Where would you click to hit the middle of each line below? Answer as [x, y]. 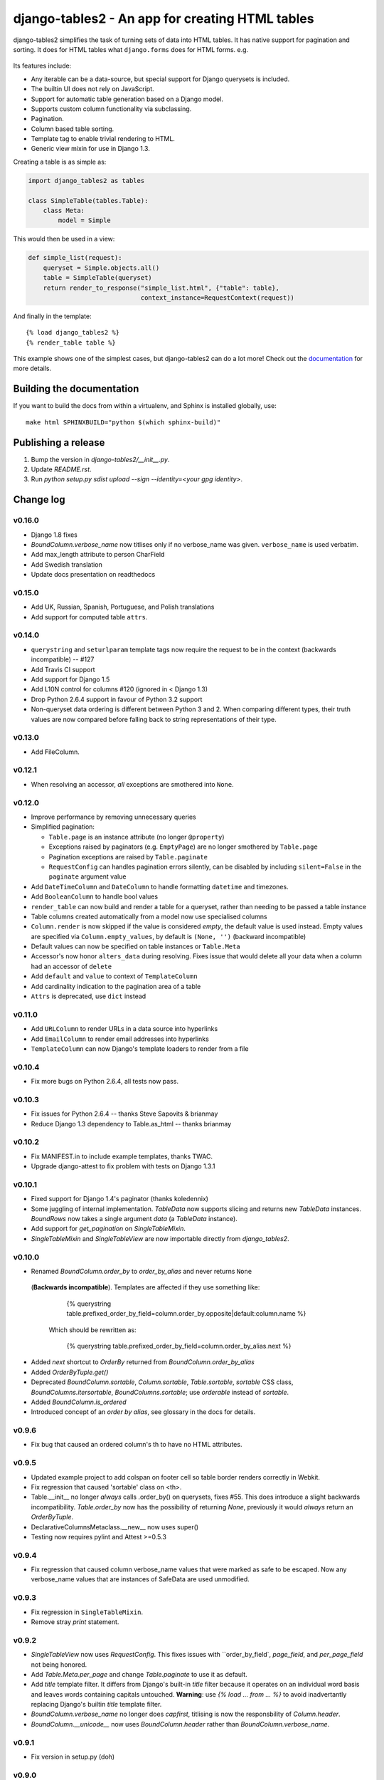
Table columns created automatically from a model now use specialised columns [149, 916]
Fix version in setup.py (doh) [73, 1757]
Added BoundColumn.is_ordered [79, 1402]
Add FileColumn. [55, 752]
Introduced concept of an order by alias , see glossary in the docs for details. [143, 1412]
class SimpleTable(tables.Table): [88, 200]
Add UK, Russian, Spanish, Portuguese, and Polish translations [123, 607]
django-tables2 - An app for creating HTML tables [164, 19]
